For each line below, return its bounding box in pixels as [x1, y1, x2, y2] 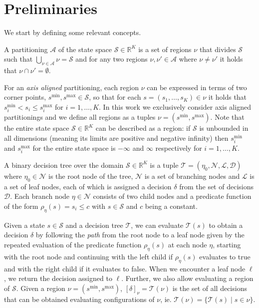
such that [4, 54, 33, 64]
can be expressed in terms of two [147, 82, 247, 92]
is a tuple [150, 159, 179, 170]
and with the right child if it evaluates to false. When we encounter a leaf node [4, 263, 246, 273]
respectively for [155, 142, 202, 153]
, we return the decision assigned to [4, 273, 112, 283]
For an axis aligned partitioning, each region [4, 82, 139, 92]
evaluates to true [199, 251, 251, 261]
